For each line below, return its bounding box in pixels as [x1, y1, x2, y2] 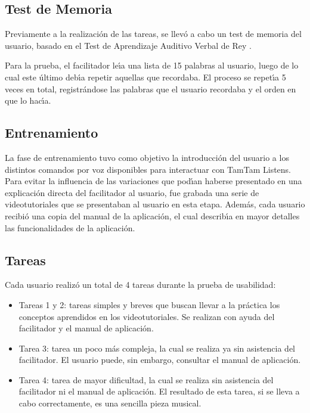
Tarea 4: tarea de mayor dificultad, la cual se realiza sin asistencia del [18, 373, 274, 386]
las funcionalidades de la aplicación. [5, 221, 135, 234]
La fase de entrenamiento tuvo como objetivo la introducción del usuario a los [5, 151, 289, 163]
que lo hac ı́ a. [5, 94, 51, 107]
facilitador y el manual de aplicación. [18, 322, 154, 334]
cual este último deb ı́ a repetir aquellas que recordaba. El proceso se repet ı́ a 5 [5, 70, 286, 83]
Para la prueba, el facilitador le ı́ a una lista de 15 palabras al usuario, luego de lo [5, 59, 299, 72]
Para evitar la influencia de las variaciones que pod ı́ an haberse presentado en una [5, 175, 302, 187]
